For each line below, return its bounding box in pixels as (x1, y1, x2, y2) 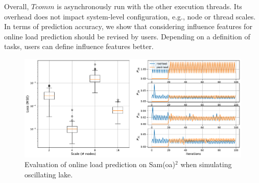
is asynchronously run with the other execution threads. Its (57, 1, 242, 11)
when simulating (180, 159, 232, 170)
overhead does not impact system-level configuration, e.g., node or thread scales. (4, 11, 256, 21)
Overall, (4, 1, 29, 11)
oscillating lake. (25, 169, 73, 179)
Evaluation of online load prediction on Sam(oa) (25, 159, 176, 170)
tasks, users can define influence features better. (4, 41, 154, 52)
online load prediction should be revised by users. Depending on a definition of (4, 31, 250, 41)
